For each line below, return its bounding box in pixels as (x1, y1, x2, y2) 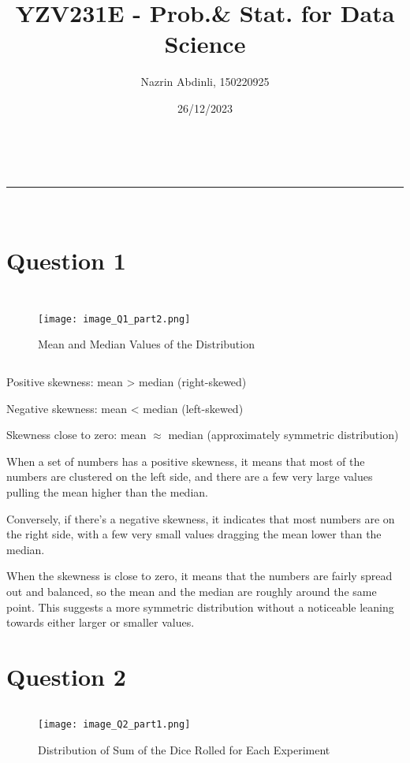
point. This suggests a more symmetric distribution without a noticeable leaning (6, 598, 394, 615)
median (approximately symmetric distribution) (168, 426, 399, 443)
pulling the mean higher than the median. (6, 484, 208, 501)
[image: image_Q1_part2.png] (38, 313, 191, 325)
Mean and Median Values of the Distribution (38, 336, 255, 352)
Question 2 (6, 660, 126, 692)
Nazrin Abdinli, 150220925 (140, 73, 270, 90)
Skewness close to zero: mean (6, 426, 147, 443)
